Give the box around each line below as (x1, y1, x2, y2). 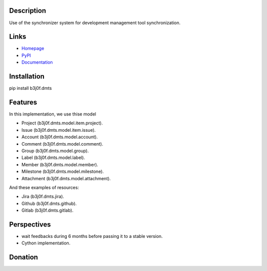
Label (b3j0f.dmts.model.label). (21, 155, 85, 160)
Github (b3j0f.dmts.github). (21, 200, 77, 206)
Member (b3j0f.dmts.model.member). (21, 161, 98, 167)
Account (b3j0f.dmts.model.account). (21, 134, 98, 140)
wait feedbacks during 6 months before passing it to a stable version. (21, 233, 163, 239)
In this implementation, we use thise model (9, 111, 96, 117)
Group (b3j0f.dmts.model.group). (21, 148, 89, 154)
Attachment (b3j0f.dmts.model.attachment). (21, 175, 111, 181)
